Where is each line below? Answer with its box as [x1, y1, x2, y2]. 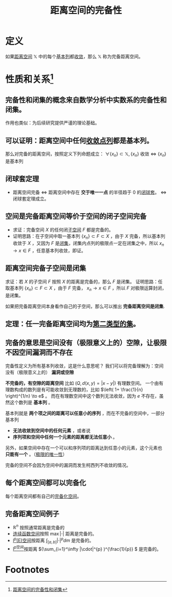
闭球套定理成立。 [12, 195, 49, 201]
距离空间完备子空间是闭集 [5, 264, 86, 273]
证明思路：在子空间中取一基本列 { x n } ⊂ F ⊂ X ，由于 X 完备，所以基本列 [12, 233, 165, 240]
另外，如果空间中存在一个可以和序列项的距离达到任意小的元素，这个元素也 [5, 444, 162, 451]
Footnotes [5, 564, 50, 575]
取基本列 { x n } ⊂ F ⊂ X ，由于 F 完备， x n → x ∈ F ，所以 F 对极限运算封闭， [5, 285, 167, 292]
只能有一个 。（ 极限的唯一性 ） [5, 451, 68, 457]
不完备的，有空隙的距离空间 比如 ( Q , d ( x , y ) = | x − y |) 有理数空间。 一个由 [5, 380, 159, 386]
